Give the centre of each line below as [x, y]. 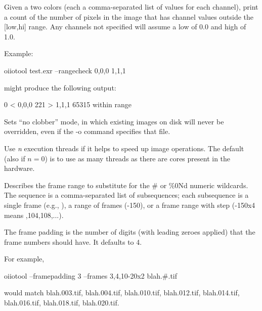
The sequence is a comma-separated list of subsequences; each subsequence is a [126, 195]
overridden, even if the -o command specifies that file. [87, 131]
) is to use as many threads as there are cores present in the [138, 158]
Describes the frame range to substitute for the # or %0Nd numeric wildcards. [126, 185]
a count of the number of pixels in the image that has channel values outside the [129, 16]
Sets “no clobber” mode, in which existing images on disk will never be [114, 121]
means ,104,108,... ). [34, 215]
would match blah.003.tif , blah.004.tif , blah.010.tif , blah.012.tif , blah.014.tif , [122, 293]
